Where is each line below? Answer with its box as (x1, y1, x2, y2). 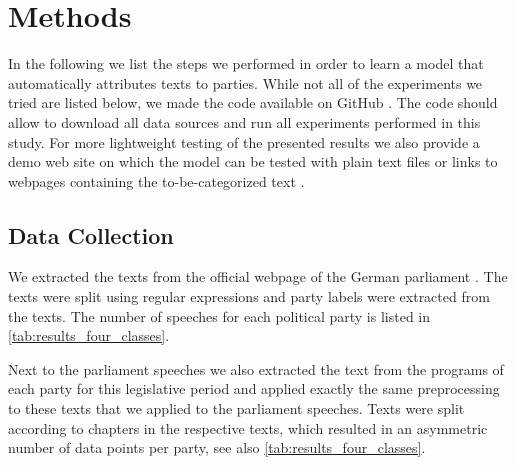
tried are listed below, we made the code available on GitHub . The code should (8, 92, 498, 113)
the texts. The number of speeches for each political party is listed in (8, 305, 431, 326)
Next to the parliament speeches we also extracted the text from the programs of (8, 358, 504, 379)
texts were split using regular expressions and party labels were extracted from (8, 286, 490, 307)
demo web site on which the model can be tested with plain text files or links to (8, 151, 498, 172)
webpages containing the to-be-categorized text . (8, 170, 305, 191)
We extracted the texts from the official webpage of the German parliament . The (8, 266, 508, 287)
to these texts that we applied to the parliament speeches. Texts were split (8, 398, 465, 419)
